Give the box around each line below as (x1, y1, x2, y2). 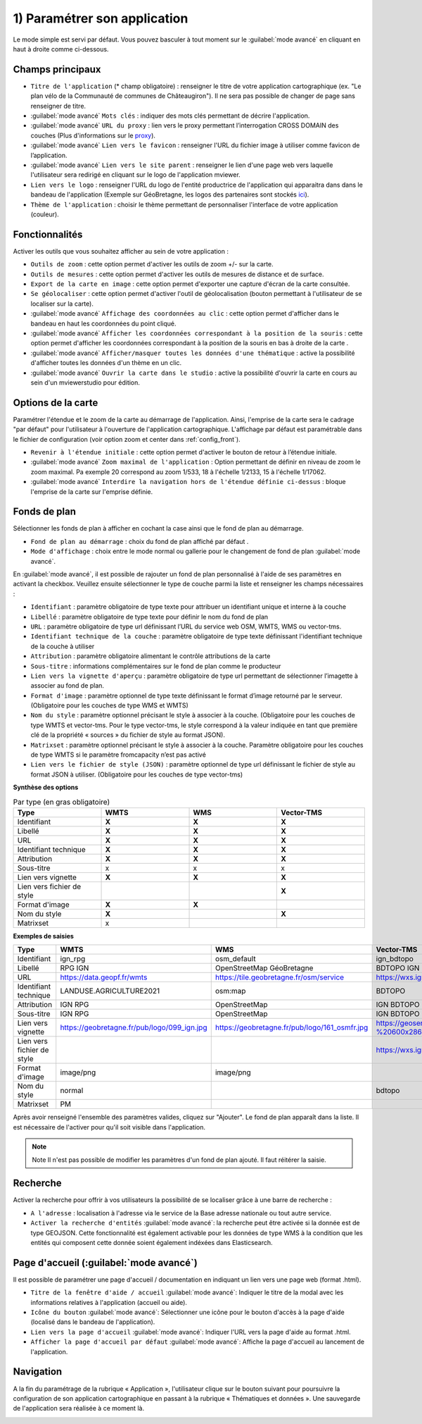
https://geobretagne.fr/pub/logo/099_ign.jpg (60, 1022, 207, 1032)
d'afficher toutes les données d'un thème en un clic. (30, 359, 182, 367)
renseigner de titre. (30, 101, 87, 110)
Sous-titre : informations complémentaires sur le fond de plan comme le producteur (30, 662, 281, 670)
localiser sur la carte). (30, 299, 94, 308)
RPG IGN (60, 963, 89, 973)
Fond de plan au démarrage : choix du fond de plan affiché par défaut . (30, 537, 249, 545)
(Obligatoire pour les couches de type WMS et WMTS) (30, 701, 189, 710)
